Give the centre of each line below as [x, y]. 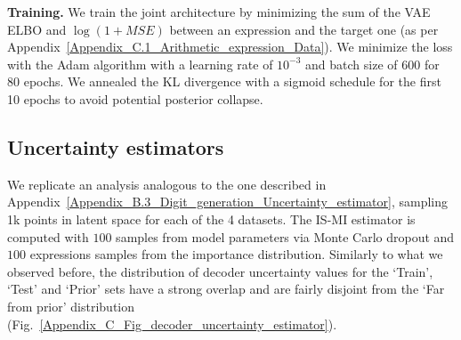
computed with [48, 236]
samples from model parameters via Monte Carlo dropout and [285, 236]
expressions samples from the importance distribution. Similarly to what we [236, 254]
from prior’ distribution [71, 306]
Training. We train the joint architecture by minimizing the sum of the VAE [219, 12]
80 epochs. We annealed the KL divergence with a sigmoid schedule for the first [224, 81]
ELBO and [37, 29]
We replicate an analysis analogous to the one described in [167, 184]
